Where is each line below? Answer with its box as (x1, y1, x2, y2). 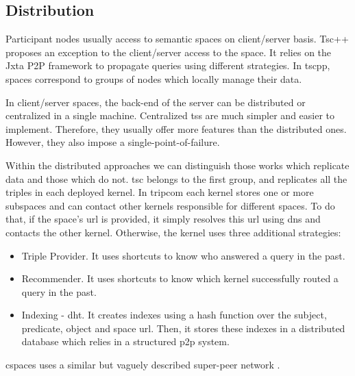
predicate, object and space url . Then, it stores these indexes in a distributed (21, 321, 345, 335)
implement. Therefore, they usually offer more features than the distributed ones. (5, 121, 347, 136)
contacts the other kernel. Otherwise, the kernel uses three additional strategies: (5, 225, 341, 239)
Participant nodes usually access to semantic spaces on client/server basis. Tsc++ (5, 32, 349, 46)
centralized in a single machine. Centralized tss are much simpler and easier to (5, 108, 335, 123)
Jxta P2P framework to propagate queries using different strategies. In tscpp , (5, 58, 330, 73)
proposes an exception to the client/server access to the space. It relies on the (5, 45, 332, 59)
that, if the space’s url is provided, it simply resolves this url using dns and (5, 212, 321, 226)
